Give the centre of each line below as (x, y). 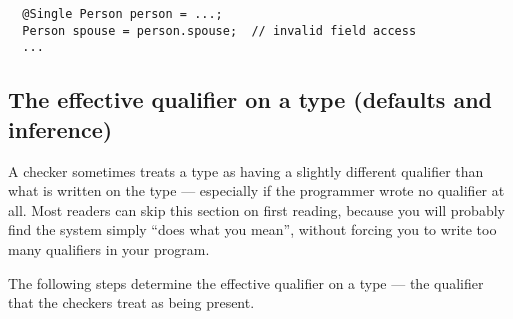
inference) (60, 128)
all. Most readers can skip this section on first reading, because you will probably (256, 209)
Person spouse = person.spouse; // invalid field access (219, 30)
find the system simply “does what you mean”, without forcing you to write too (252, 229)
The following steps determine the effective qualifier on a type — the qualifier (246, 282)
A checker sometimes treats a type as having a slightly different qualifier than (246, 170)
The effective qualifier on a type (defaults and (250, 99)
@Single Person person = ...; (122, 14)
